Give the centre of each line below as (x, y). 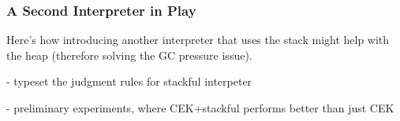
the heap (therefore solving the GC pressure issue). (129, 55)
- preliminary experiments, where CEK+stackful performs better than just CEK (200, 108)
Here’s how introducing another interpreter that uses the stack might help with (198, 40)
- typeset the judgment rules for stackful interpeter (129, 81)
